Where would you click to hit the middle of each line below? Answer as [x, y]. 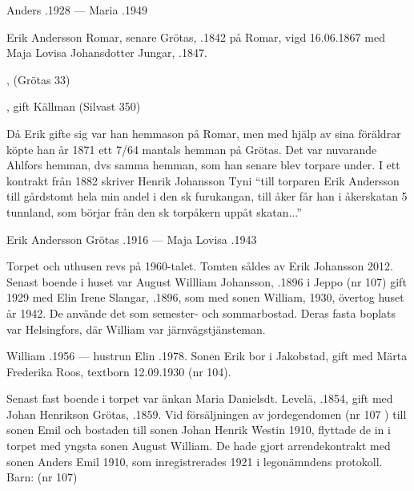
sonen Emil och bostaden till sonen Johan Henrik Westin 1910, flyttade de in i [199, 430]
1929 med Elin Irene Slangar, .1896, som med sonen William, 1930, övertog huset [205, 297]
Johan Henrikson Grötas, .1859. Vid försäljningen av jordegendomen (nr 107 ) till [207, 414]
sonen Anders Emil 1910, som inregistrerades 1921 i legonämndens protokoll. [195, 461]
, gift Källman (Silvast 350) [74, 106]
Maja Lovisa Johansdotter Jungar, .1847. [107, 53]
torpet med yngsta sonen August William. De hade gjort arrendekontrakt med [199, 446]
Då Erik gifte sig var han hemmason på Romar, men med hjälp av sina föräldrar [204, 133]
